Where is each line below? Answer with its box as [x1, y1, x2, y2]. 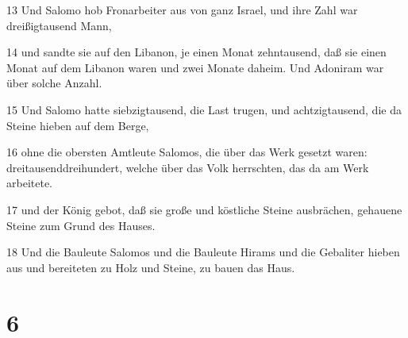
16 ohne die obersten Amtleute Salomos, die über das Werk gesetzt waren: [6, 144, 368, 160]
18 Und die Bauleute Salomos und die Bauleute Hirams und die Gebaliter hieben [6, 244, 400, 260]
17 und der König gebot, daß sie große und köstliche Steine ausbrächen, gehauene [6, 201, 402, 217]
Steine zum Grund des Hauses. [6, 217, 156, 233]
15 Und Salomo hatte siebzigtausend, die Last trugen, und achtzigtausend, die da [6, 101, 402, 117]
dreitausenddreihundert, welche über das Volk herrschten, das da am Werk [6, 159, 369, 175]
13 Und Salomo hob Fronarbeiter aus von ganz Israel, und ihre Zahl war [6, 2, 358, 17]
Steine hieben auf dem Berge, [6, 117, 149, 133]
